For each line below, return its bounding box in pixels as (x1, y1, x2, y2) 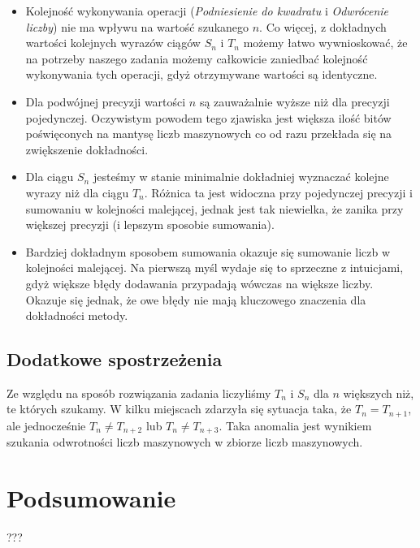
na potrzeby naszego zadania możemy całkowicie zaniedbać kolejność (25, 50, 368, 67)
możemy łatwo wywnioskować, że (243, 34, 408, 51)
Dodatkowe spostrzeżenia (6, 347, 223, 372)
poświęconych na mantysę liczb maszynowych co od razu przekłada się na (25, 125, 392, 142)
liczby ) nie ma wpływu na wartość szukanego (25, 18, 249, 35)
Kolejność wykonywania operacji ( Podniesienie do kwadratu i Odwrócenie (25, 2, 389, 19)
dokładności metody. (25, 307, 128, 324)
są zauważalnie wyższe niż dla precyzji (199, 93, 390, 110)
